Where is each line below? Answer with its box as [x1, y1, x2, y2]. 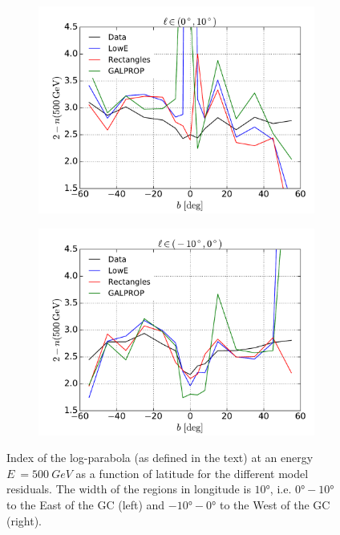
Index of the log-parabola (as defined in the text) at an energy [6, 449, 314, 466]
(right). [6, 512, 42, 529]
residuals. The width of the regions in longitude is [6, 480, 251, 497]
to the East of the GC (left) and [6, 496, 165, 513]
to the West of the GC [220, 496, 330, 513]
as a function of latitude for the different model [75, 464, 309, 481]
